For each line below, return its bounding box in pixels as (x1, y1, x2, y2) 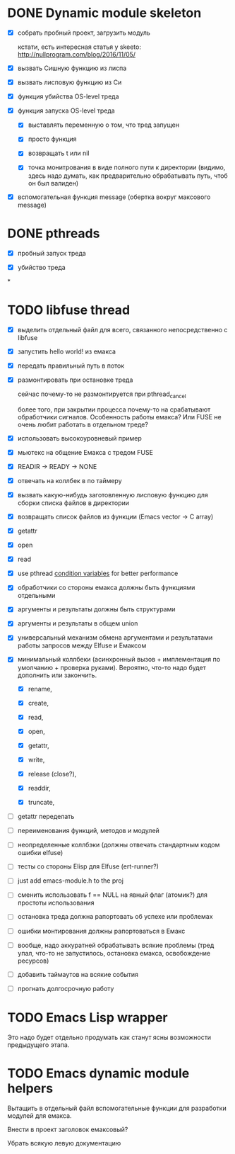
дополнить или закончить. (17, 671, 97, 679)
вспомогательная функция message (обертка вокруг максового (17, 193, 211, 201)
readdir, (28, 784, 51, 792)
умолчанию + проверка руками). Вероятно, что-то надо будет (17, 663, 206, 672)
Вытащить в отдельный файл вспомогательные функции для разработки (7, 1104, 227, 1112)
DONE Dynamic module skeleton (7, 5, 202, 21)
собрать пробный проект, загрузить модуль (17, 28, 150, 37)
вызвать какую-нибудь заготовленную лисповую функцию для (17, 490, 208, 499)
